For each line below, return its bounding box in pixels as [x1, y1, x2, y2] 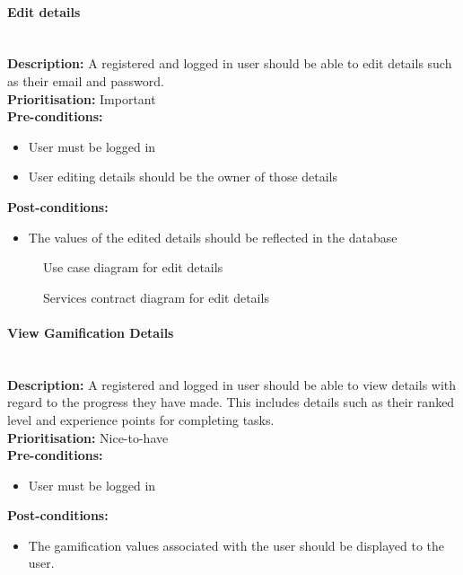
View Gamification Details [7, 323, 174, 341]
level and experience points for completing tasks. [7, 410, 275, 429]
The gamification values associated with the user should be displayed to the [28, 535, 445, 554]
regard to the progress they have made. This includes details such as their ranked [7, 393, 455, 411]
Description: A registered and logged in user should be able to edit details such [7, 54, 452, 73]
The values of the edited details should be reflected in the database [28, 227, 397, 246]
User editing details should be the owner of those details [28, 167, 338, 186]
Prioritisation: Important [7, 89, 156, 108]
